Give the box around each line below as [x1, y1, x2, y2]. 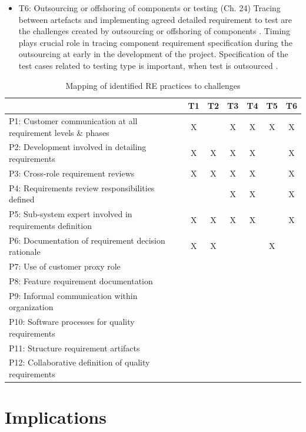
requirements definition [9, 219, 92, 231]
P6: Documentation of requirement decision [9, 234, 165, 246]
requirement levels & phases [9, 126, 109, 138]
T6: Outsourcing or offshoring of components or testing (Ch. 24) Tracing [18, 2, 281, 14]
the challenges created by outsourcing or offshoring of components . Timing [18, 25, 291, 37]
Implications [5, 405, 107, 429]
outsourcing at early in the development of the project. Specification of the [18, 48, 288, 60]
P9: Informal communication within [9, 289, 138, 301]
